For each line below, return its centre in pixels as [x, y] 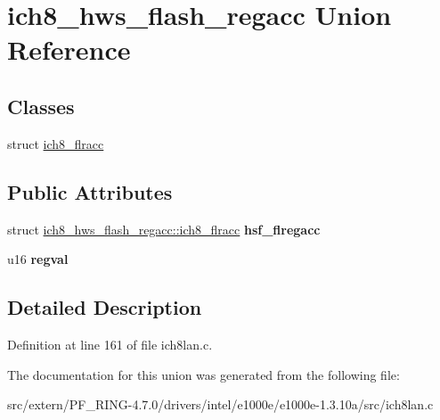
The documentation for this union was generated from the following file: [204, 374]
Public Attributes [90, 191]
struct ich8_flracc [56, 143]
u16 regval [38, 259]
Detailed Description [105, 307]
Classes [41, 106]
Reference [69, 49]
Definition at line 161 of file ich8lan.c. [110, 344]
